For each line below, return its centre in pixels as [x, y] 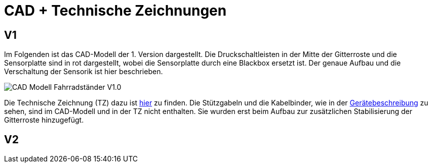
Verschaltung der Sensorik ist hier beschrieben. [84, 72]
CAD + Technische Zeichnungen [115, 11]
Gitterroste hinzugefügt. [44, 120]
